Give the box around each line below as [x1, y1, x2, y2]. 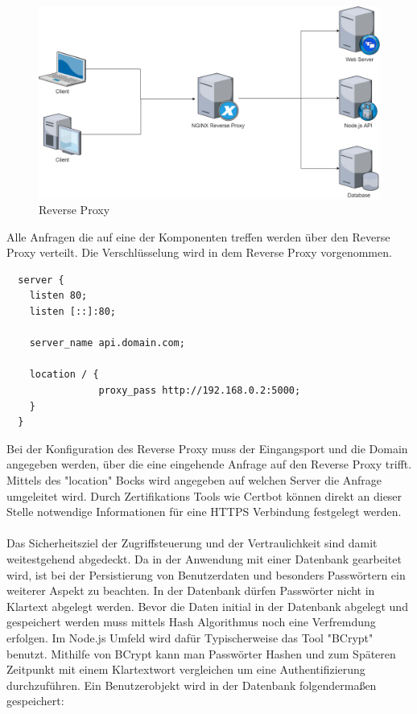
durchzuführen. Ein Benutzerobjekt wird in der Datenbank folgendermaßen [6, 676, 377, 693]
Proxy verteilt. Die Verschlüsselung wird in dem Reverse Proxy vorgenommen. [6, 244, 392, 261]
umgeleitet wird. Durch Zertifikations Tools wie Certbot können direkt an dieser [6, 487, 403, 504]
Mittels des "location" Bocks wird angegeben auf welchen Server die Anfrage [6, 472, 382, 488]
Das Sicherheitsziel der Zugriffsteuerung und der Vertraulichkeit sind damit [6, 534, 378, 551]
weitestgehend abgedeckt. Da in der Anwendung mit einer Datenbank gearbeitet [6, 550, 402, 567]
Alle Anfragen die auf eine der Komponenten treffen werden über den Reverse [6, 228, 390, 245]
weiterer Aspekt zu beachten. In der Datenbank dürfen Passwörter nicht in [6, 582, 375, 599]
